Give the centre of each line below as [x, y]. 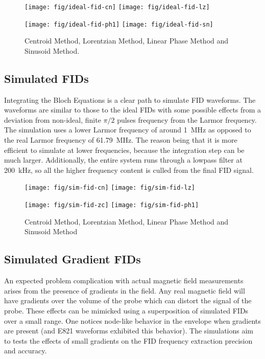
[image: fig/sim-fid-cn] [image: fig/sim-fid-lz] [110, 188]
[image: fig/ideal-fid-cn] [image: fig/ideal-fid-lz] [117, 7]
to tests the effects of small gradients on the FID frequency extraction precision [128, 340]
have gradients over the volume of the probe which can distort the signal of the [128, 300]
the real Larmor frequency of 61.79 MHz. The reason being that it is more [121, 140]
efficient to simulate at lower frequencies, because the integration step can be [124, 150]
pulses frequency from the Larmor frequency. [187, 119]
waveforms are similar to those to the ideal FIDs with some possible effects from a [133, 110]
